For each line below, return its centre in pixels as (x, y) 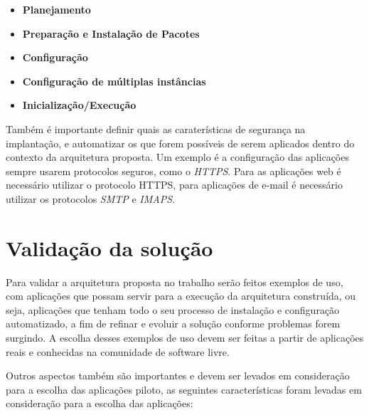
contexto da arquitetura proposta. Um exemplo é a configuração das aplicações (177, 157)
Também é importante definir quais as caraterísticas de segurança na (156, 128)
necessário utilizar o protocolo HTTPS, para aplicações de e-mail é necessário (174, 185)
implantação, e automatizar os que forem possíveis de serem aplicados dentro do (180, 143)
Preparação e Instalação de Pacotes (111, 33)
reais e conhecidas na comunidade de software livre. (118, 351)
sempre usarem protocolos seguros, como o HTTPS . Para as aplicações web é (173, 170)
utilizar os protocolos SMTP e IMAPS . (90, 198)
